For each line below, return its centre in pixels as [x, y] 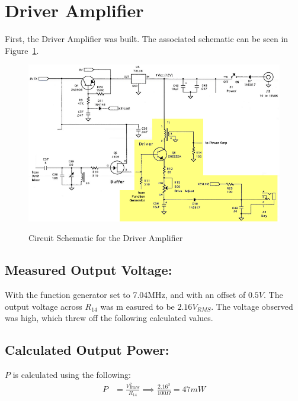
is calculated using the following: [72, 374]
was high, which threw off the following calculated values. [109, 318]
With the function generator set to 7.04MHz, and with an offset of [125, 294]
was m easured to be [137, 306]
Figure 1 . [22, 50]
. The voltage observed [252, 306]
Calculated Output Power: [87, 350]
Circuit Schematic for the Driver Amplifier [106, 238]
